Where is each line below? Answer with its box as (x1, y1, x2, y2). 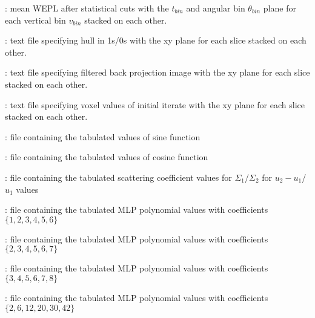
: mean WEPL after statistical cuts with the (5, 2, 169, 14)
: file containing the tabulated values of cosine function (5, 151, 208, 163)
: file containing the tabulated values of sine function (5, 130, 201, 143)
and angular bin (186, 2, 245, 14)
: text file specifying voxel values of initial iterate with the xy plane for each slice (5, 98, 305, 111)
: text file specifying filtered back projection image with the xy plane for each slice (5, 66, 310, 79)
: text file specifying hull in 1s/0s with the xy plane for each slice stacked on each (5, 34, 307, 47)
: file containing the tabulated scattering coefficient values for (5, 170, 232, 183)
